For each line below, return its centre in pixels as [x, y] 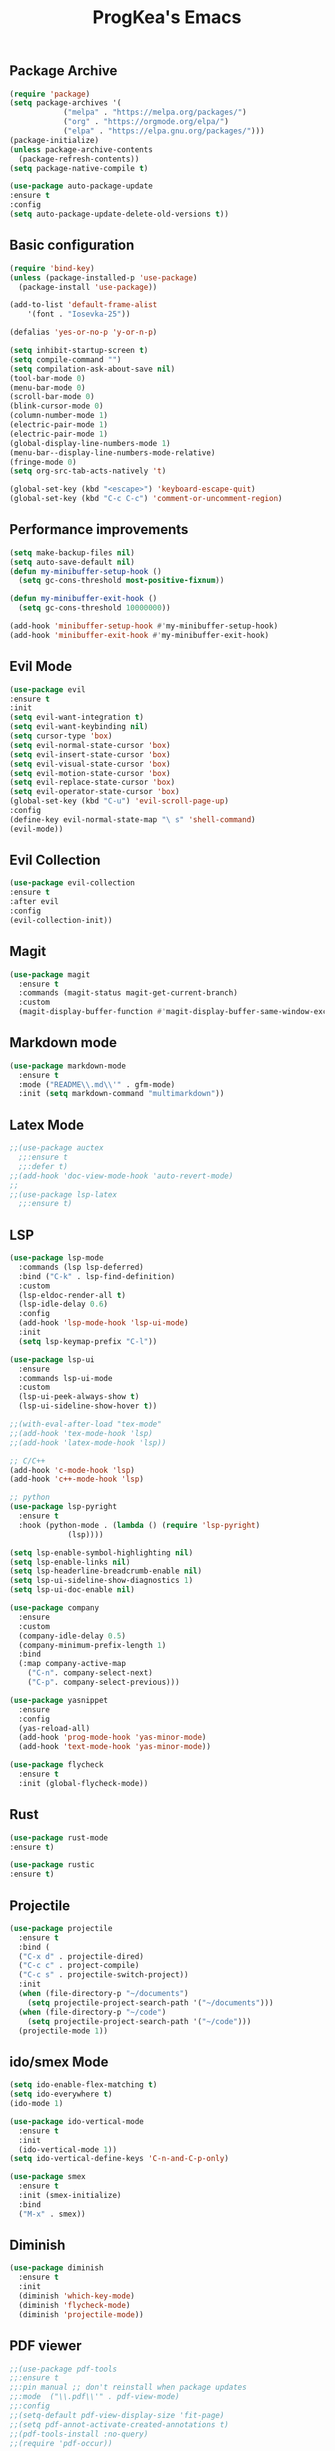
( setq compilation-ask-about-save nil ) [92, 369]
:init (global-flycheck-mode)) [83, 1783]
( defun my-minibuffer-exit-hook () [83, 599]
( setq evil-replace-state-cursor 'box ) [92, 782]
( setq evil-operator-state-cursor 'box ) [95, 792]
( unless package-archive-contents [81, 149]
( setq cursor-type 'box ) [61, 736]
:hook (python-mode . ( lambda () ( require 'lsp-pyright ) [139, 1525]
